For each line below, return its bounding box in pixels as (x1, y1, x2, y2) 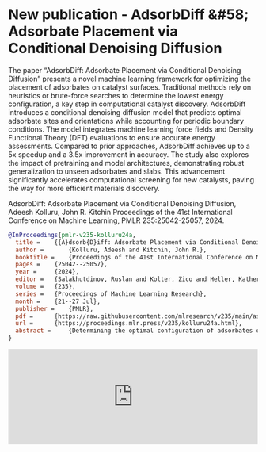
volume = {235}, (15, 283, 77, 291)
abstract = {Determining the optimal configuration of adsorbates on (15, 327, 264, 335)
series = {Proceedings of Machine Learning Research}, (15, 289, 207, 298)
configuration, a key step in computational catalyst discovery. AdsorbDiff (8, 99, 246, 109)
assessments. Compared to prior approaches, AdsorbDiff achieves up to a (8, 141, 251, 151)
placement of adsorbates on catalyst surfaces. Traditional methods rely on (8, 82, 252, 92)
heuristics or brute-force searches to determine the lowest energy (8, 90, 224, 100)
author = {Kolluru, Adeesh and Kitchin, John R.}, (15, 246, 207, 254)
